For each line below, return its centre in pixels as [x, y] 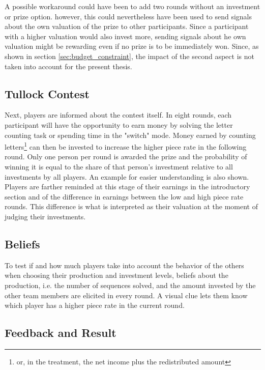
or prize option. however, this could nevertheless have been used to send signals [128, 16]
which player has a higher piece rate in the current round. [95, 305]
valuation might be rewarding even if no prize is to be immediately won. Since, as [132, 46]
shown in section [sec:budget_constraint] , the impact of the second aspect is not [129, 56]
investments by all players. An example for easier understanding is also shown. [127, 176]
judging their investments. [45, 216]
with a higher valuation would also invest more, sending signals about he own [125, 36]
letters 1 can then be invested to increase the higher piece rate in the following [126, 146]
